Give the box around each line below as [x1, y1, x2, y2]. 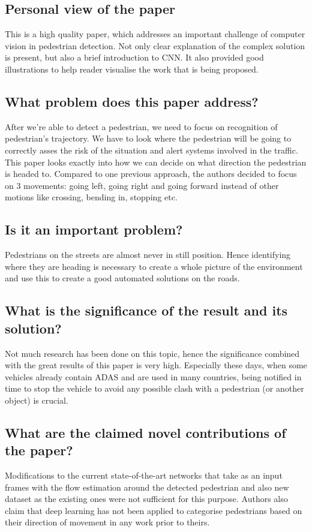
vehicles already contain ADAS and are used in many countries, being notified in [5, 370, 302, 383]
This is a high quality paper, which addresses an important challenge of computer [5, 28, 305, 40]
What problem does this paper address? [5, 92, 259, 110]
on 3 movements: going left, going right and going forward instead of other [5, 179, 279, 191]
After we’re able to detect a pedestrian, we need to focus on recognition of [5, 120, 278, 133]
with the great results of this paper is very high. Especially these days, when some [5, 359, 307, 371]
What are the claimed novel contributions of [5, 423, 286, 441]
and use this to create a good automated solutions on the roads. [5, 272, 240, 284]
